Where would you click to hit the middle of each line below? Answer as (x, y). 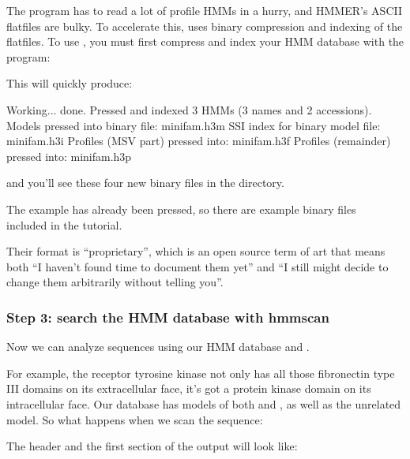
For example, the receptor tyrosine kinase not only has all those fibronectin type (201, 373)
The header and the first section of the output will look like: (152, 446)
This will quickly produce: (70, 83)
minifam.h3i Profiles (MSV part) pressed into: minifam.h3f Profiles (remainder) (199, 141)
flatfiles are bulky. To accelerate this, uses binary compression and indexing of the (205, 26)
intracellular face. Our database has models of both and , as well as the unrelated (204, 403)
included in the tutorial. (64, 224)
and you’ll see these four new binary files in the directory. (145, 183)
